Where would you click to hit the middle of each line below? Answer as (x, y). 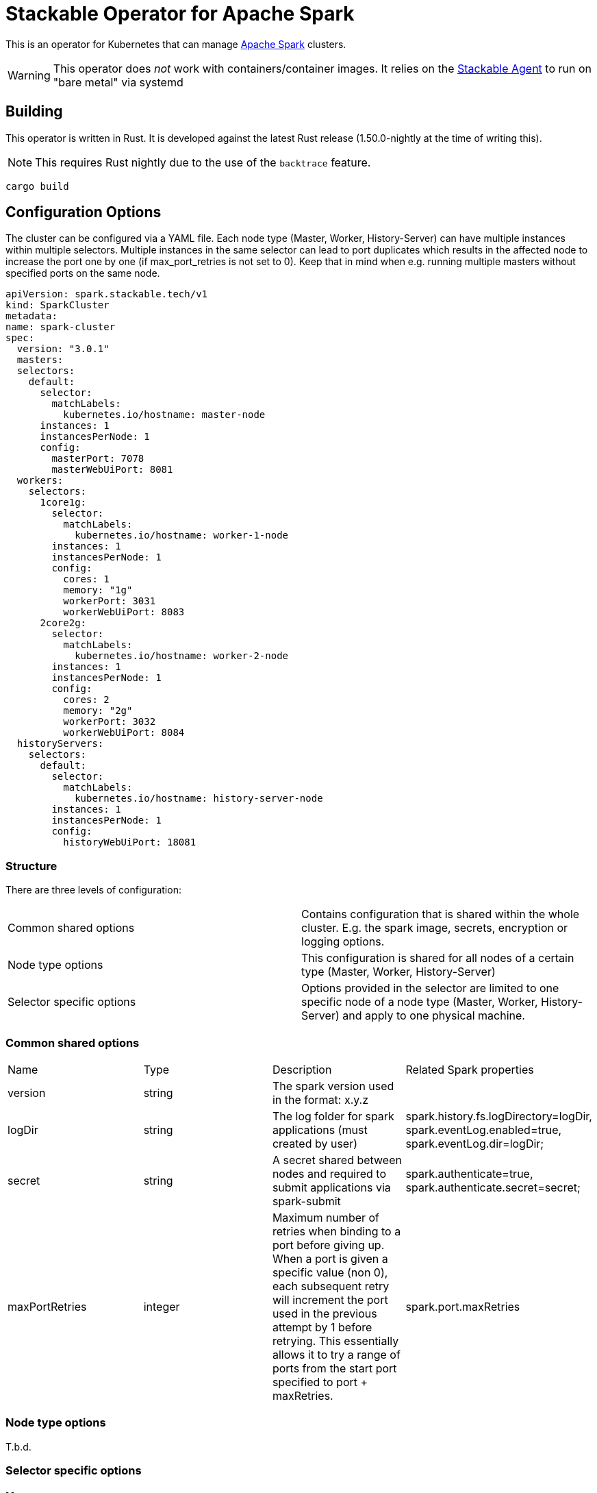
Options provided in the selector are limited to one (430, 988)
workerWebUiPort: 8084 (124, 733)
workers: (40, 481)
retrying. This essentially (335, 1341)
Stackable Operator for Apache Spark (180, 14)
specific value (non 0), (330, 1272)
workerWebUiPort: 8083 (124, 612)
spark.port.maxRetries (463, 1306)
